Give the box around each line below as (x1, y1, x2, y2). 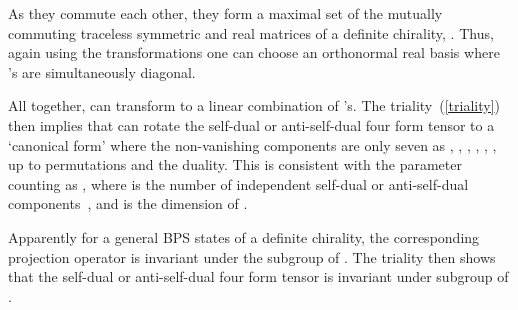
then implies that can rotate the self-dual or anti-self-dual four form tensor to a (8, 114, 495, 135)
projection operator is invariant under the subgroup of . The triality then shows (8, 246, 496, 267)
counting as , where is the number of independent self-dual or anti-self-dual (8, 173, 469, 194)
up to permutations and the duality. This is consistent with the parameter (8, 154, 462, 175)
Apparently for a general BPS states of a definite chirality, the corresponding (8, 226, 480, 247)
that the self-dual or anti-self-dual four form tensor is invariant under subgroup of (8, 266, 509, 287)
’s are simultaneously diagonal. (8, 61, 196, 82)
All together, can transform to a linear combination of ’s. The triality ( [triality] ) (8, 95, 500, 116)
